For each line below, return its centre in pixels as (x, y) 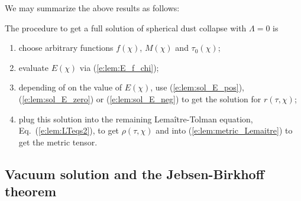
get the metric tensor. (58, 142)
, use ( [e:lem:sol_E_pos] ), (198, 87)
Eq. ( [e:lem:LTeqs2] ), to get (69, 130)
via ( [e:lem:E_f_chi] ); (119, 67)
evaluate (33, 67)
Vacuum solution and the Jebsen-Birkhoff (135, 174)
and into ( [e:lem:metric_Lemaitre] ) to (224, 130)
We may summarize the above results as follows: (92, 8)
